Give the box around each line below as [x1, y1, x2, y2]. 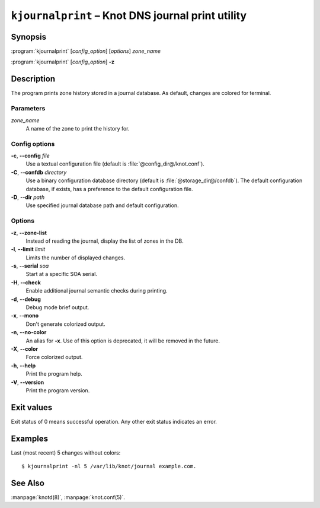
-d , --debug [11, 296, 41, 303]
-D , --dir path [11, 193, 45, 201]
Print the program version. [25, 386, 90, 394]
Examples [11, 433, 49, 443]
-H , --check [11, 279, 41, 286]
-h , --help [11, 362, 36, 369]
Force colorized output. [25, 354, 83, 361]
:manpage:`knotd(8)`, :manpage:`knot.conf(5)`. [11, 494, 126, 501]
